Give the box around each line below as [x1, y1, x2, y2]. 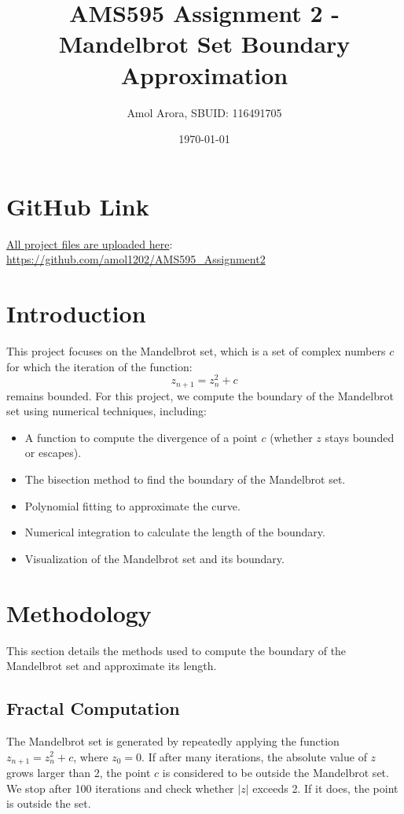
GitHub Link [6, 190, 149, 222]
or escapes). [24, 444, 82, 461]
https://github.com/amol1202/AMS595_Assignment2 [6, 251, 266, 267]
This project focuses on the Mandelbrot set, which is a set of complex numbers [6, 342, 386, 359]
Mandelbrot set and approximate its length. [6, 657, 217, 674]
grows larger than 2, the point [6, 764, 151, 780]
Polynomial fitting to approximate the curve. [24, 497, 241, 514]
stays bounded [325, 429, 395, 445]
